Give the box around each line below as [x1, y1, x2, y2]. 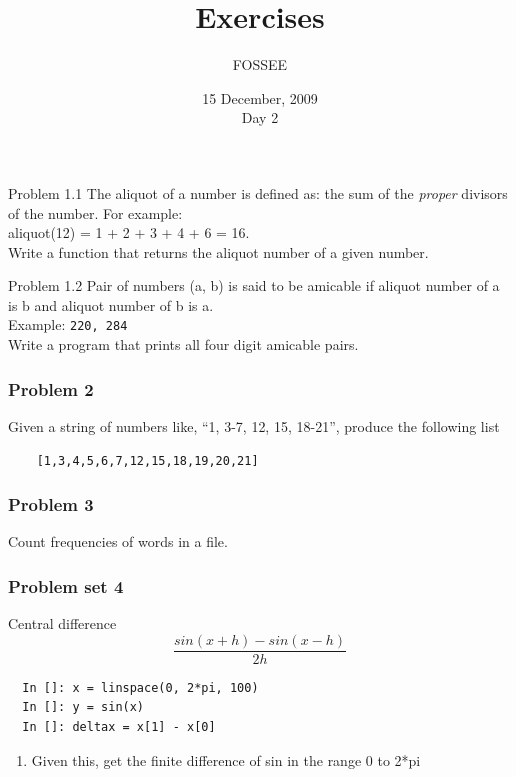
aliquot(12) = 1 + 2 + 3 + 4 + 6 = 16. [8, 222, 250, 243]
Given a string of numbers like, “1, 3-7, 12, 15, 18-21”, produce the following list [8, 415, 500, 436]
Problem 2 [8, 376, 94, 401]
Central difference [8, 613, 117, 634]
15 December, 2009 [202, 87, 318, 108]
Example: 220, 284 [8, 314, 128, 335]
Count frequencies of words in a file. [8, 531, 228, 552]
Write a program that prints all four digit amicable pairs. [8, 334, 359, 355]
